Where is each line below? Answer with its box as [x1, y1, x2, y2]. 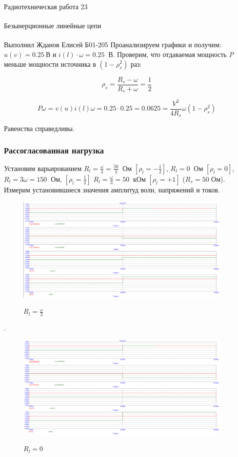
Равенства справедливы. [4, 123, 75, 133]
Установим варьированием [4, 163, 82, 173]
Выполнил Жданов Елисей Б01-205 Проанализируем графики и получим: [4, 39, 221, 50]
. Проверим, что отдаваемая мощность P [113, 49, 234, 59]
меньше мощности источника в [4, 58, 96, 69]
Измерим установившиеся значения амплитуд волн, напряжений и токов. [4, 184, 220, 194]
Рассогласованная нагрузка [4, 144, 104, 156]
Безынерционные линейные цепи [4, 20, 101, 31]
